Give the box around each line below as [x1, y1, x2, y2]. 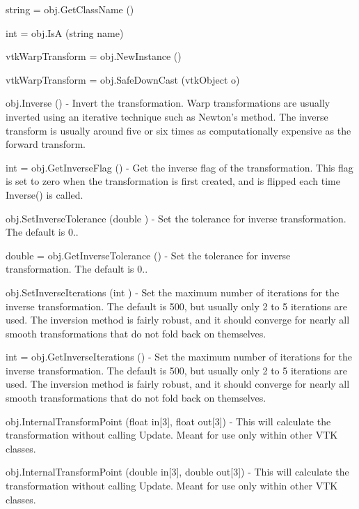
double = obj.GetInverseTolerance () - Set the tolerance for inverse [6, 248, 291, 262]
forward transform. [6, 137, 86, 151]
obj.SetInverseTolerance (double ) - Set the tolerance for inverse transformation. [6, 211, 346, 225]
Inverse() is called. [6, 187, 83, 202]
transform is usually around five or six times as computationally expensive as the [6, 123, 351, 137]
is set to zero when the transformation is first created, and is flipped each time [6, 174, 340, 188]
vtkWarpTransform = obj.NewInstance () [6, 49, 182, 63]
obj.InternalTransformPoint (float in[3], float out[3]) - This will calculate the [6, 413, 331, 428]
